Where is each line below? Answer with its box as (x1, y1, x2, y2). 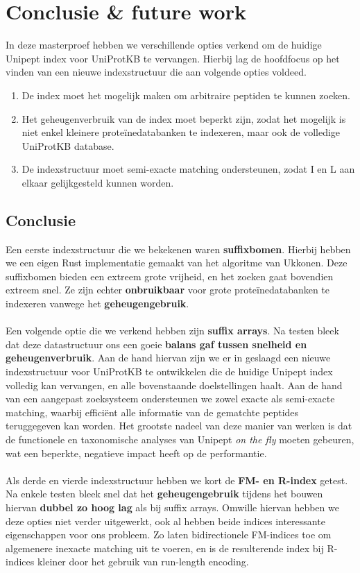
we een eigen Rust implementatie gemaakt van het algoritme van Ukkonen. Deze (6, 255, 348, 270)
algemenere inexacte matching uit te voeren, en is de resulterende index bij (6, 540, 324, 555)
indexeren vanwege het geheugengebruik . (6, 296, 189, 311)
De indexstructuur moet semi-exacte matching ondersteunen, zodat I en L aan (22, 162, 355, 176)
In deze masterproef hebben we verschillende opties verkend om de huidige (6, 37, 322, 52)
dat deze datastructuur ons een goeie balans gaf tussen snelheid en (6, 336, 307, 351)
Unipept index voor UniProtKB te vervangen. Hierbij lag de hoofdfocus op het (6, 51, 340, 65)
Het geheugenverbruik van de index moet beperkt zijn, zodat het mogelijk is (22, 111, 346, 126)
